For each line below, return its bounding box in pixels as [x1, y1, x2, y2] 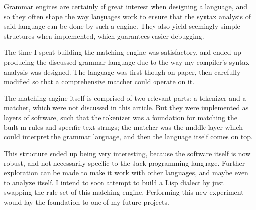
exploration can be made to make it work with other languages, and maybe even [4, 167, 248, 177]
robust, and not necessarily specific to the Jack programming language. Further [4, 158, 245, 168]
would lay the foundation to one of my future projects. [4, 196, 169, 207]
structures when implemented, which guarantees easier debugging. [4, 30, 204, 41]
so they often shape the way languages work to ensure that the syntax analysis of [4, 11, 251, 21]
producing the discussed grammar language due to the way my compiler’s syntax [4, 56, 249, 67]
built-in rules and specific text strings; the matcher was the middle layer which [4, 122, 243, 132]
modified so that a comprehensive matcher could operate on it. [4, 76, 195, 86]
